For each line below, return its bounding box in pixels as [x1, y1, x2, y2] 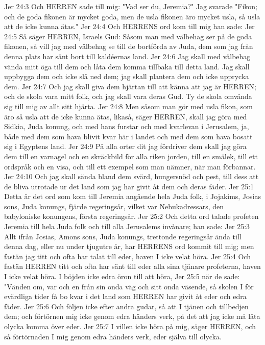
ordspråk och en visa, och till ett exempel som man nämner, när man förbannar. [4, 161, 256, 171]
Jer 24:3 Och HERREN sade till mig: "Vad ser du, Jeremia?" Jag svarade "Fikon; [4, 1, 257, 11]
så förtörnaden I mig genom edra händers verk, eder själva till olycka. [4, 331, 222, 341]
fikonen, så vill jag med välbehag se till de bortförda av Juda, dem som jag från [4, 41, 253, 52]
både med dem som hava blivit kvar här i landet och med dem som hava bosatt [4, 131, 253, 141]
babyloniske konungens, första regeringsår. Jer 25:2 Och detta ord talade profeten [4, 211, 259, 221]
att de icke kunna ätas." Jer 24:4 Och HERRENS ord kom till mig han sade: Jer [4, 21, 255, 32]
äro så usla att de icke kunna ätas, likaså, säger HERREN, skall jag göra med [4, 111, 247, 121]
